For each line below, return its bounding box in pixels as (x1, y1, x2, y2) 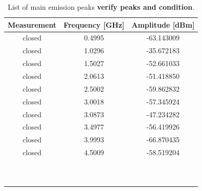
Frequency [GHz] (63, 19, 125, 30)
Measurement (8, 19, 57, 30)
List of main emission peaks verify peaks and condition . (8, 2, 195, 12)
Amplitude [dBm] (131, 19, 195, 30)
